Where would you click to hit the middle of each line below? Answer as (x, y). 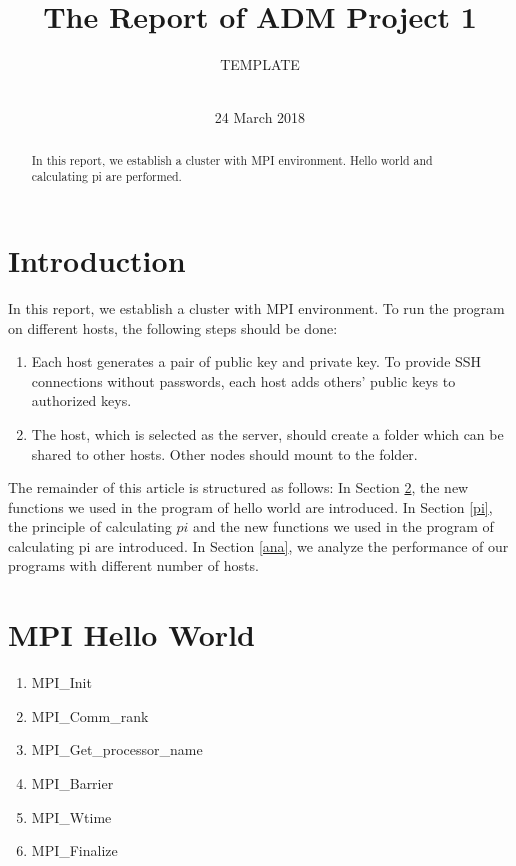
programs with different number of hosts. (133, 565)
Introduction (97, 260)
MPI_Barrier (72, 782)
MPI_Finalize (74, 850)
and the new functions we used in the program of (343, 526)
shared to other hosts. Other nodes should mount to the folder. (224, 453)
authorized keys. (81, 400)
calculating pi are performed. (106, 176)
